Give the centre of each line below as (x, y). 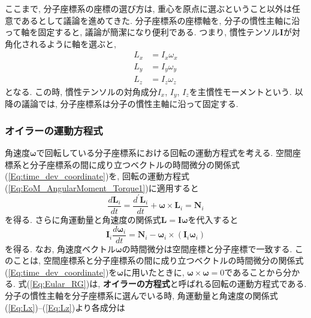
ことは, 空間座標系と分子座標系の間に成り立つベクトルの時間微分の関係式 (158, 260)
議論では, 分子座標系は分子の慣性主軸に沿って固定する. (130, 104)
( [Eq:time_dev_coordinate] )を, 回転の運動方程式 (97, 176)
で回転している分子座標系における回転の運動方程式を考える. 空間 (164, 153)
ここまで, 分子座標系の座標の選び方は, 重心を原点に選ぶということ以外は (149, 8)
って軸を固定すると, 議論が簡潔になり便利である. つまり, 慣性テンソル (142, 32)
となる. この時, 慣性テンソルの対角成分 (81, 91)
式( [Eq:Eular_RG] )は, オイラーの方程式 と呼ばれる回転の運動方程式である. (162, 284)
